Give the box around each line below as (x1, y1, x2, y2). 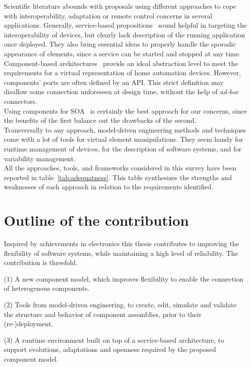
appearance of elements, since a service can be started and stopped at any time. (4, 48, 241, 58)
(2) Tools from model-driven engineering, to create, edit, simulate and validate (4, 299, 237, 309)
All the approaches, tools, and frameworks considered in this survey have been (4, 163, 236, 173)
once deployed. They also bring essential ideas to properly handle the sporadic (4, 39, 236, 49)
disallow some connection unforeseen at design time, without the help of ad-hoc (4, 86, 239, 97)
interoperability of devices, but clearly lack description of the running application (4, 29, 245, 39)
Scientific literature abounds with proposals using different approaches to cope (4, 1, 236, 11)
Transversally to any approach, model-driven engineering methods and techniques (4, 124, 246, 134)
